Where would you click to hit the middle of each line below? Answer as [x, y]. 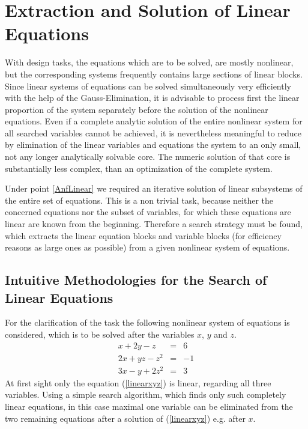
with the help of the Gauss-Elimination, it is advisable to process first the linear [152, 98]
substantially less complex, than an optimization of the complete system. [139, 168]
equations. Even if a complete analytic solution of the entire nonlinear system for [154, 121]
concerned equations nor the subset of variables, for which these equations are [148, 212]
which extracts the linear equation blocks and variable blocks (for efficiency [143, 235]
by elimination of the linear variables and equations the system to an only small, [153, 145]
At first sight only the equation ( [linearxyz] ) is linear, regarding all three [138, 382]
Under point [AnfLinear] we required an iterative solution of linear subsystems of [154, 188]
